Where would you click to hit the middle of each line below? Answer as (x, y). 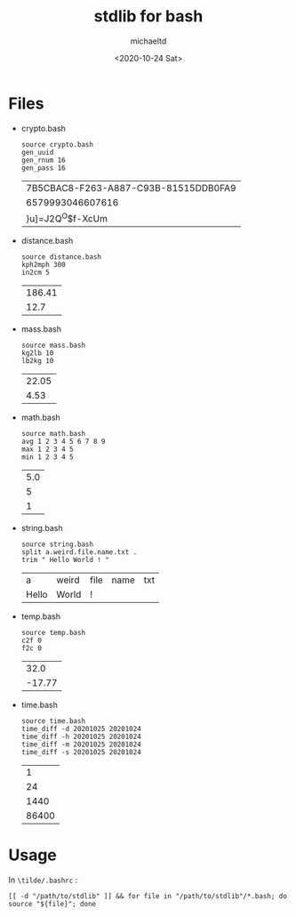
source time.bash (53, 721)
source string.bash (57, 544)
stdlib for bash (148, 16)
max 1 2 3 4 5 (47, 450)
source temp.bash (53, 633)
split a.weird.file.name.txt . (79, 552)
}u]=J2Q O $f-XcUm (67, 218)
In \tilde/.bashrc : (43, 880)
